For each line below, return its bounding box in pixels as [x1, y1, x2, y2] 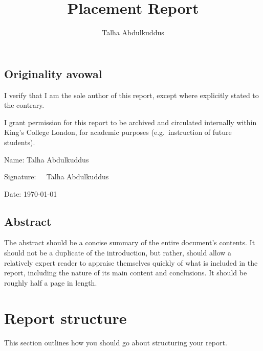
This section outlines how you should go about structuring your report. [4, 337, 227, 347]
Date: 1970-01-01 [4, 188, 57, 199]
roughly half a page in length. [4, 277, 97, 288]
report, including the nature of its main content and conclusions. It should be [4, 267, 247, 278]
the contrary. [4, 100, 45, 110]
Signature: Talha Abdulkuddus [4, 171, 109, 182]
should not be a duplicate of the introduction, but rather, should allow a [4, 247, 232, 258]
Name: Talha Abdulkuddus [4, 154, 89, 165]
